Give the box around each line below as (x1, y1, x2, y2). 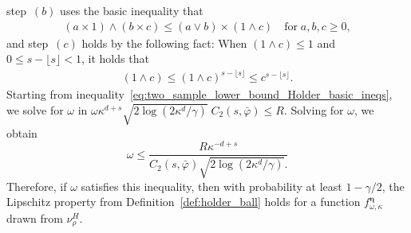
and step (6, 34, 49, 51)
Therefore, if (6, 177, 67, 194)
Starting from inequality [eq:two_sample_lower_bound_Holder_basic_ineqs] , (6, 86, 393, 103)
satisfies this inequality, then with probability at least (81, 177, 342, 194)
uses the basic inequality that (60, 2, 204, 18)
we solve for (6, 101, 64, 118)
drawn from (6, 209, 63, 226)
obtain (6, 124, 38, 141)
